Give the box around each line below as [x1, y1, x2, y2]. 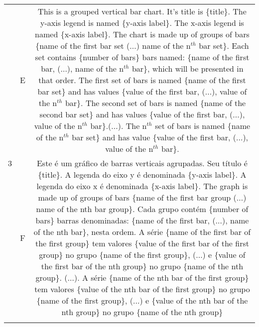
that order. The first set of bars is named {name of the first [38, 74, 246, 86]
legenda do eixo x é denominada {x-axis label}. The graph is [36, 180, 248, 192]
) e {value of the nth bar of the [139, 295, 248, 306]
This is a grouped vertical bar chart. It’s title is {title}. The [38, 5, 247, 17]
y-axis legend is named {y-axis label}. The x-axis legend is [40, 17, 244, 28]
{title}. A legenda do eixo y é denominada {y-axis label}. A [38, 169, 247, 180]
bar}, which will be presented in [131, 63, 244, 74]
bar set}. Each [199, 40, 249, 51]
